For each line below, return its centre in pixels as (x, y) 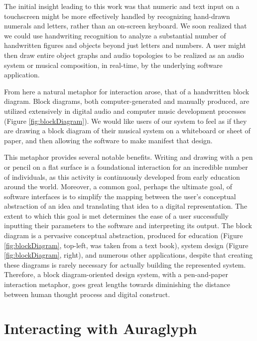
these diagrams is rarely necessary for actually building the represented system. (125, 264)
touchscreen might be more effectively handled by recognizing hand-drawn (117, 16)
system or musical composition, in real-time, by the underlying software (113, 65)
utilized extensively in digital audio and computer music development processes (125, 111)
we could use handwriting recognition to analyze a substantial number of (115, 35)
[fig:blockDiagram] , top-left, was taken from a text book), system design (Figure (126, 245)
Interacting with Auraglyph (101, 328)
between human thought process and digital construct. (87, 294)
